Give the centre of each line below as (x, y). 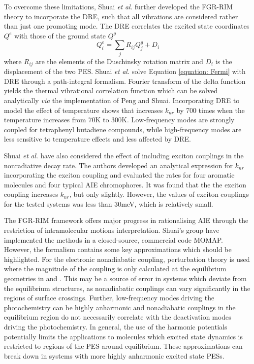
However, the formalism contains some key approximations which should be (118, 249)
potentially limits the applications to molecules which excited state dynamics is (123, 336)
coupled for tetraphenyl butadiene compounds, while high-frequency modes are (123, 129)
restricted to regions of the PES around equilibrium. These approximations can (123, 346)
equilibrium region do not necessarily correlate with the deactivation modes (118, 317)
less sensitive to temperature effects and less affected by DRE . (97, 139)
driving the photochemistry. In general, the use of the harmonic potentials (116, 327)
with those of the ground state (60, 35)
